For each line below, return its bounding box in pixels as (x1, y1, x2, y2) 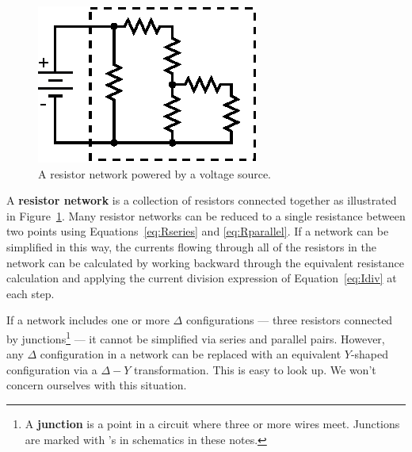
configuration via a (6, 361, 97, 377)
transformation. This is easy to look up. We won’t (134, 361, 376, 377)
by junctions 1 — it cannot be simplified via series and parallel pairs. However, (6, 328, 385, 347)
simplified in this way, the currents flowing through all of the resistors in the (6, 238, 376, 255)
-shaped (350, 346, 389, 362)
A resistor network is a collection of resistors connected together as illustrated (6, 192, 397, 209)
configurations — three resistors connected (185, 312, 393, 328)
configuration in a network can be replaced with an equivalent (40, 346, 341, 362)
